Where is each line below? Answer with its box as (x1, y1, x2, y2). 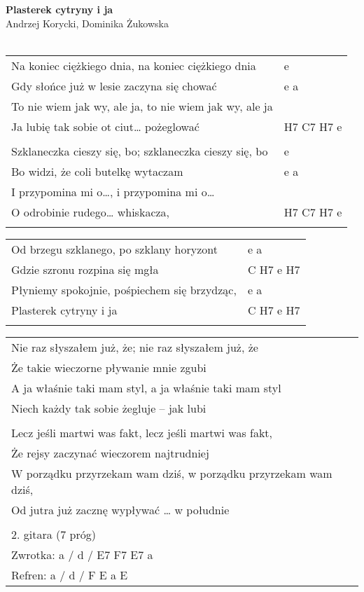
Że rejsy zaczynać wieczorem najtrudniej (11, 444, 209, 461)
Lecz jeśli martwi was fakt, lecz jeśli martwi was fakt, (11, 424, 273, 441)
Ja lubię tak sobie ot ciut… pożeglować (11, 118, 199, 135)
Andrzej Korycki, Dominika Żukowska (6, 15, 169, 30)
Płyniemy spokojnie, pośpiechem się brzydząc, (11, 281, 237, 298)
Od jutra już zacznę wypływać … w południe (11, 501, 230, 518)
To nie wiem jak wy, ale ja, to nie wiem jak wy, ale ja (11, 97, 273, 114)
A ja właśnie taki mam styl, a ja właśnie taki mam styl (11, 379, 281, 396)
